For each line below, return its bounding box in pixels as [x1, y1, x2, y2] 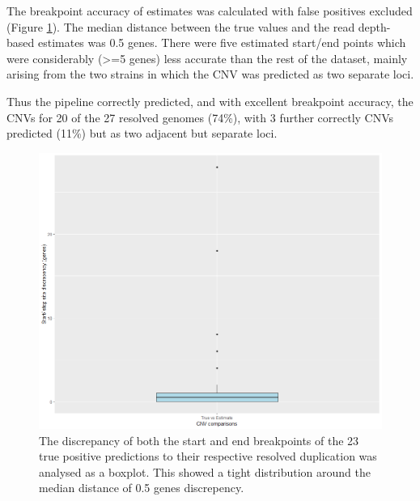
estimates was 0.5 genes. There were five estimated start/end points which [37, 34, 406, 51]
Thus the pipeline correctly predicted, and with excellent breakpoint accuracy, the [6, 92, 414, 109]
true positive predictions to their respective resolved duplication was [39, 448, 377, 465]
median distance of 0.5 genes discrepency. [39, 479, 244, 496]
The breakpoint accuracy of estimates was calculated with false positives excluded [6, 2, 413, 19]
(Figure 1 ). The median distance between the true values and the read [6, 18, 355, 35]
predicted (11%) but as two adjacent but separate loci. [6, 125, 278, 142]
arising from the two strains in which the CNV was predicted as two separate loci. [6, 66, 414, 83]
